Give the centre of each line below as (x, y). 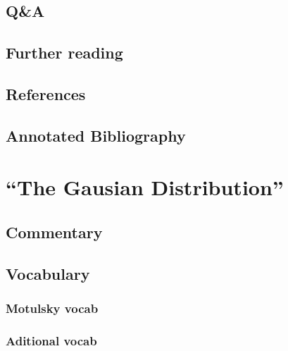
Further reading (64, 53)
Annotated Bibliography (96, 135)
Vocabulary (48, 273)
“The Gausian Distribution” (145, 187)
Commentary (54, 232)
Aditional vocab (51, 340)
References (46, 93)
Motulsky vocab (52, 308)
